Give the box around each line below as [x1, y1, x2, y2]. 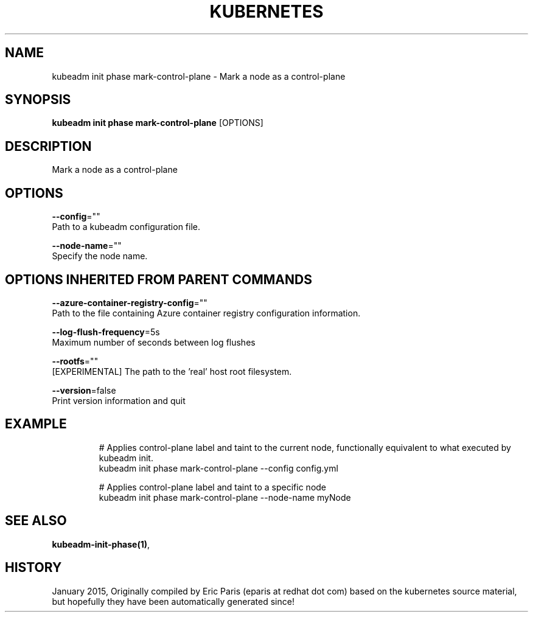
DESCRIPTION [5, 138, 92, 154]
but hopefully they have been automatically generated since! [52, 596, 294, 607]
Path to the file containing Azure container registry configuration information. [52, 307, 361, 318]
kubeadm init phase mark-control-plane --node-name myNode [99, 492, 351, 503]
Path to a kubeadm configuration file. [52, 221, 200, 232]
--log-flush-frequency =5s [52, 326, 160, 337]
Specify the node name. [52, 251, 148, 262]
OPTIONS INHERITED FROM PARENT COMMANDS [5, 271, 312, 287]
